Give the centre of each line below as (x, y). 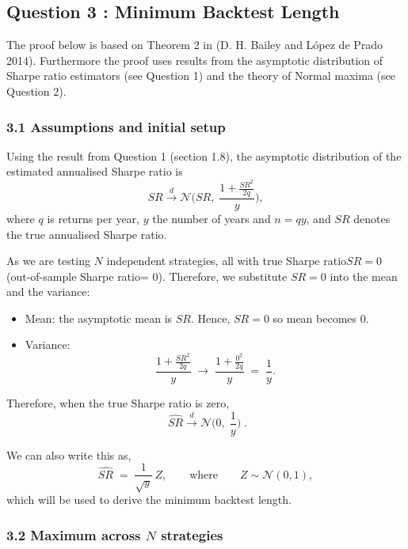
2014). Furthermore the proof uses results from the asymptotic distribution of (195, 60)
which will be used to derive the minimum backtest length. (149, 500)
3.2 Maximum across (74, 534)
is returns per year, (93, 218)
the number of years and (212, 218)
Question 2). (36, 91)
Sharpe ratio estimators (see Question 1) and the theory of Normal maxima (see (201, 76)
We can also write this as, (69, 454)
